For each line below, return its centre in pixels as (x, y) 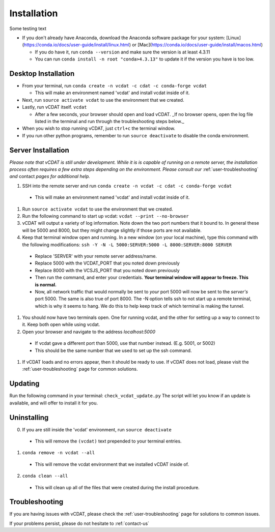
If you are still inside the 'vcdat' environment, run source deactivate (97, 429)
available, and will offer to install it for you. (54, 403)
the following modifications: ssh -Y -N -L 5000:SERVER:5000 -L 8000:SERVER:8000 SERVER (127, 245)
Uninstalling (29, 417)
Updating (24, 384)
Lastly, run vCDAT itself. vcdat (54, 107)
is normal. (46, 284)
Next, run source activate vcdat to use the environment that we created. (103, 100)
